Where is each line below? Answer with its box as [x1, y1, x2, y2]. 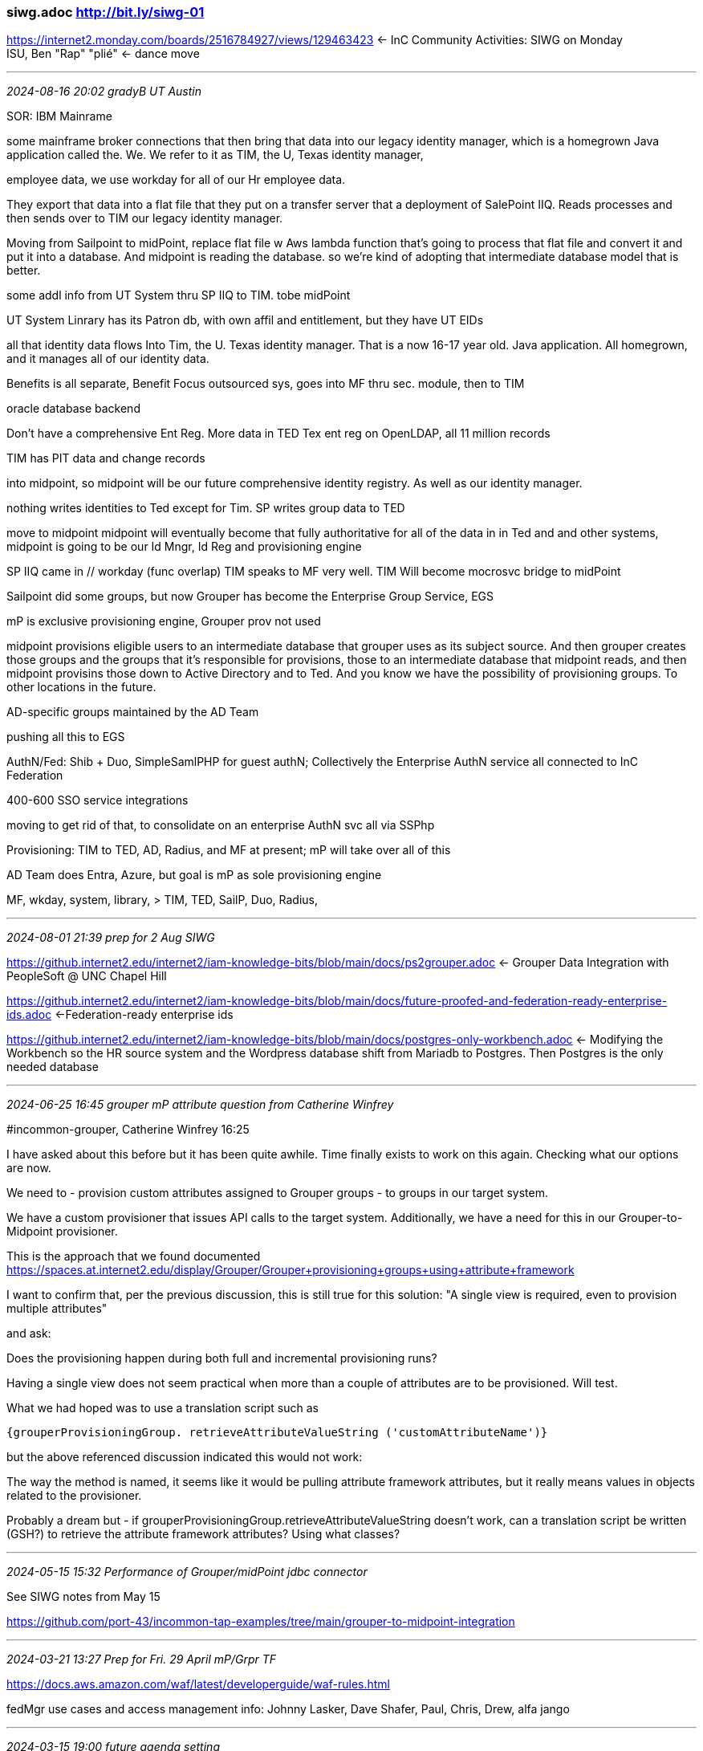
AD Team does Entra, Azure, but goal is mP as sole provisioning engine [6, 868, 382, 882]
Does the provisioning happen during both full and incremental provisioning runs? [6, 1351, 437, 1366]
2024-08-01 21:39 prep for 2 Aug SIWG [6, 930, 215, 945]
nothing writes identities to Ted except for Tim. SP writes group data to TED [6, 501, 405, 515]
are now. [6, 1161, 51, 1175]
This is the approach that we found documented [6, 1249, 261, 1264]
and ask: [6, 1326, 51, 1341]
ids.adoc [6, 1008, 52, 1022]
